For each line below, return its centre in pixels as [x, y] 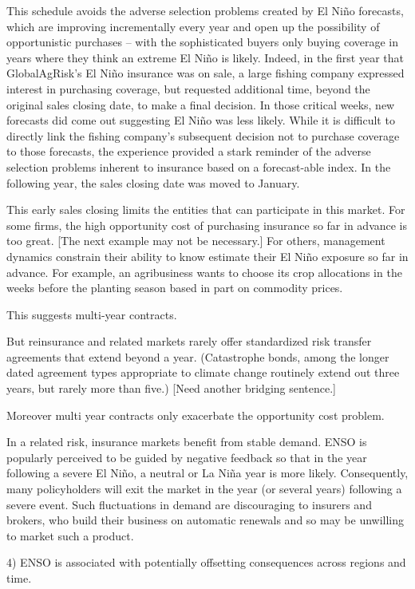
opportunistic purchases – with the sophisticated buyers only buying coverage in [203, 42]
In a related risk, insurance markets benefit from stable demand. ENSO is [187, 442]
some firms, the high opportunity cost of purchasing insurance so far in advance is [207, 225]
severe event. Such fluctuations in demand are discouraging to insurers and [189, 504]
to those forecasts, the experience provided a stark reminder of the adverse [189, 151]
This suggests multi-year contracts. [92, 314]
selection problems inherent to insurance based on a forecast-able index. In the [199, 166]
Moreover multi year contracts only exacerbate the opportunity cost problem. [196, 415]
